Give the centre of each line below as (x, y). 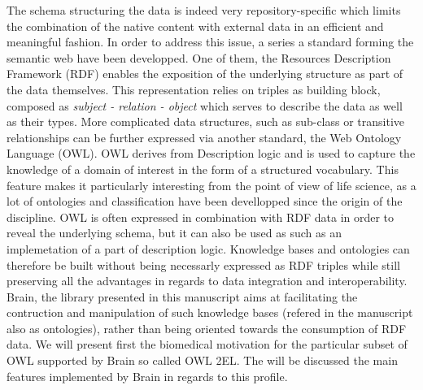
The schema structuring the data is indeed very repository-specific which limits (204, 10)
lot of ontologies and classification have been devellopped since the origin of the (205, 201)
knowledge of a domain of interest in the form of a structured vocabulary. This (203, 169)
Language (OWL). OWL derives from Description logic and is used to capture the (211, 153)
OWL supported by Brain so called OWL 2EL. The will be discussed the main (202, 360)
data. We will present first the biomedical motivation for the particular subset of (207, 344)
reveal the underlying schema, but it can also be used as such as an (174, 233)
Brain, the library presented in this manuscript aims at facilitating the (182, 296)
